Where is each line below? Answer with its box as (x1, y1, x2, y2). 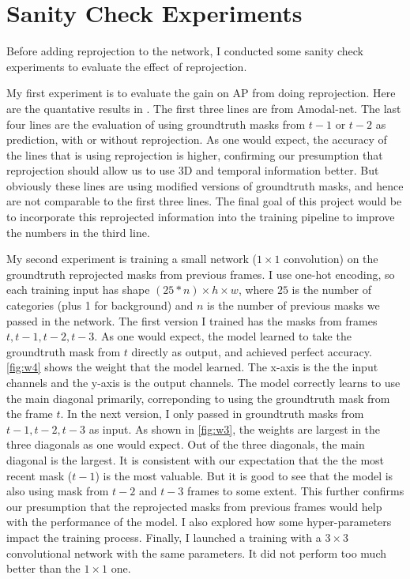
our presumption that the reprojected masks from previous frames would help (6, 498, 382, 514)
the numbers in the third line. (6, 224, 150, 240)
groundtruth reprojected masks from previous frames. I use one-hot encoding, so (6, 265, 395, 282)
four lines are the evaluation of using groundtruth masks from (6, 115, 306, 132)
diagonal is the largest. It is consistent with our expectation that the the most (6, 451, 385, 468)
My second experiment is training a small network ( (6, 250, 257, 267)
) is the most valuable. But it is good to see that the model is (95, 467, 393, 483)
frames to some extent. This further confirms (186, 483, 404, 499)
